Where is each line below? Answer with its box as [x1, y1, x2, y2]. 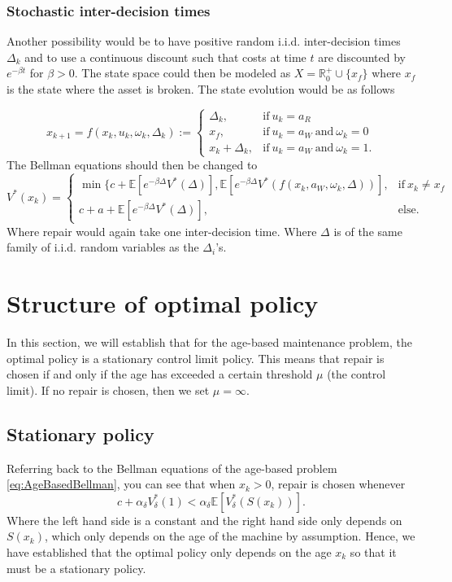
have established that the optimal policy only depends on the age [7, 543, 332, 560]
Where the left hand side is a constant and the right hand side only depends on [7, 511, 402, 528]
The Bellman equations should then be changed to [7, 155, 258, 173]
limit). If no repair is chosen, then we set [7, 381, 210, 398]
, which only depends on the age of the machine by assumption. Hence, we [44, 527, 415, 545]
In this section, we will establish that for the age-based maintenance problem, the [7, 334, 412, 351]
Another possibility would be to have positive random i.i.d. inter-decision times [7, 33, 401, 50]
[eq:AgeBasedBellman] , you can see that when [7, 475, 236, 492]
